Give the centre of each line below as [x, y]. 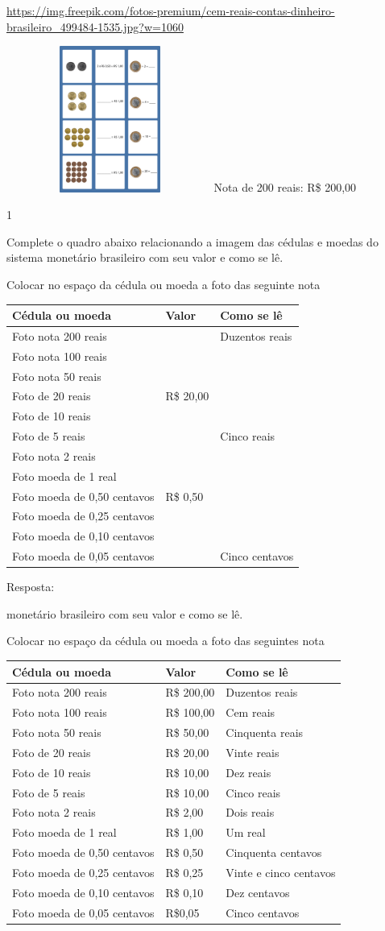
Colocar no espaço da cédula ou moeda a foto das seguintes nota [166, 641]
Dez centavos [258, 892]
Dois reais [250, 812]
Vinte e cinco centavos [281, 872]
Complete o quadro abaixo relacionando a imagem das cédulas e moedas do [192, 241]
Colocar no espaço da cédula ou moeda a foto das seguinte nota [164, 284]
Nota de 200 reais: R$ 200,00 [285, 187]
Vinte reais [253, 752]
